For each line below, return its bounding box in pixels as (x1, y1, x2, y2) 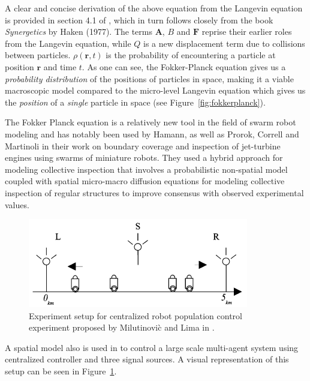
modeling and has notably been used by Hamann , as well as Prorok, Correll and (5, 127, 299, 140)
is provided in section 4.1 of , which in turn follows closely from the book (5, 13, 273, 26)
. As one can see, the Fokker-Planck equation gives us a (82, 60, 286, 73)
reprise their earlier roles (201, 25, 292, 38)
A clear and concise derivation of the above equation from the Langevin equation (5, 2, 303, 14)
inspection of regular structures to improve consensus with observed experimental (5, 186, 304, 199)
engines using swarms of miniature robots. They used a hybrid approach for (5, 151, 283, 164)
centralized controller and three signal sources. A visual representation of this (5, 353, 289, 365)
